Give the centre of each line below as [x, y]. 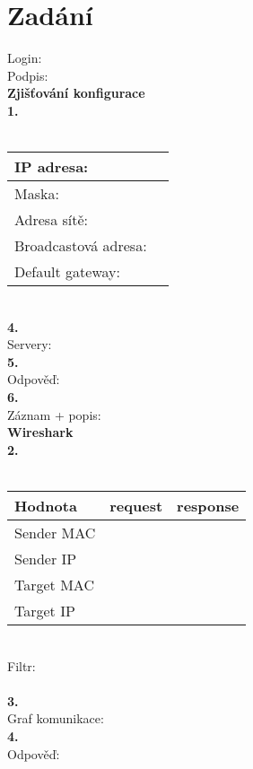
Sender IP [46, 559]
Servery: [30, 344]
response [208, 506]
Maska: [37, 194]
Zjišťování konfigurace [76, 93]
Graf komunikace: [56, 718]
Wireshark [40, 432]
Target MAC [54, 585]
